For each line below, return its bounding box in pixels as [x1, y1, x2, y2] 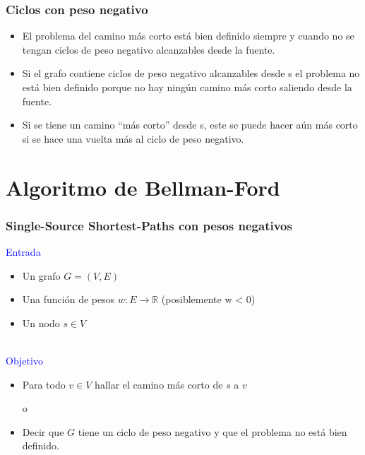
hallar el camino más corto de [95, 377, 223, 391]
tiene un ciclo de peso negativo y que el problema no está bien [78, 424, 347, 439]
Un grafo [22, 268, 61, 283]
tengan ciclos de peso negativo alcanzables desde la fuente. [22, 42, 275, 57]
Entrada [6, 244, 41, 259]
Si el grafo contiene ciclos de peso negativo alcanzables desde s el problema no [22, 66, 360, 81]
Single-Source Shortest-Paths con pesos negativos [6, 216, 292, 234]
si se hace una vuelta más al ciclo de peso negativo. [22, 131, 244, 146]
